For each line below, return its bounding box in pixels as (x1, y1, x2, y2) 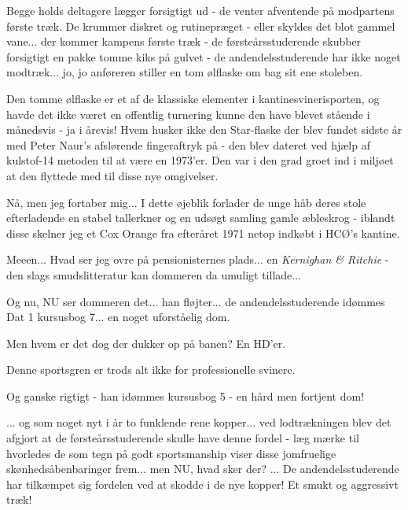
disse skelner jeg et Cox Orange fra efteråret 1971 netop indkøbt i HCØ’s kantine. (6, 224, 400, 241)
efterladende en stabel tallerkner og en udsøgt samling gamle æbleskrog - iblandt (6, 209, 395, 226)
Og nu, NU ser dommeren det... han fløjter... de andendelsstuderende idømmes (6, 293, 385, 309)
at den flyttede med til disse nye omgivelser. (6, 167, 219, 183)
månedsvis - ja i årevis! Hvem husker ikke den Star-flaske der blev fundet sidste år (6, 121, 402, 138)
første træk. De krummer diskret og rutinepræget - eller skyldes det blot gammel (6, 17, 395, 34)
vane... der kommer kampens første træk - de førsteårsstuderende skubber (6, 33, 362, 50)
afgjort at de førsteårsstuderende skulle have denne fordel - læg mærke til (6, 430, 359, 446)
